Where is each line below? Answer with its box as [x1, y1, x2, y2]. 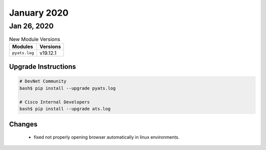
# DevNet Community [19, 78, 66, 84]
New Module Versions [9, 36, 61, 43]
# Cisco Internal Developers [19, 99, 90, 105]
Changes [9, 120, 38, 128]
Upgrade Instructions [9, 63, 76, 71]
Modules [12, 43, 33, 50]
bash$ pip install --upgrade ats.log [19, 106, 111, 111]
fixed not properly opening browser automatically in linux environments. [33, 134, 180, 140]
